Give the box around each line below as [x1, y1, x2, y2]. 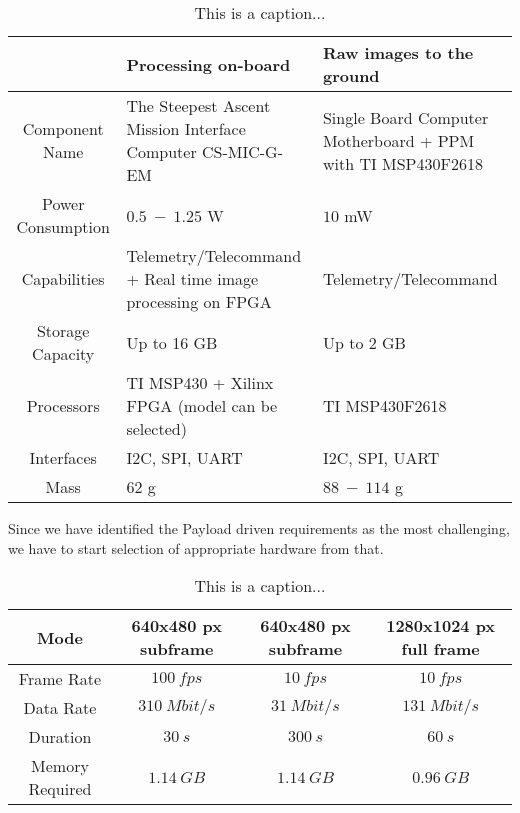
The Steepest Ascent [126, 94, 271, 117]
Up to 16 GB [126, 330, 218, 354]
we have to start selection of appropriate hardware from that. [8, 537, 384, 558]
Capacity [32, 342, 95, 365]
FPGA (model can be [126, 394, 278, 417]
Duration [28, 725, 92, 749]
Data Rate [23, 696, 97, 720]
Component [22, 117, 104, 140]
